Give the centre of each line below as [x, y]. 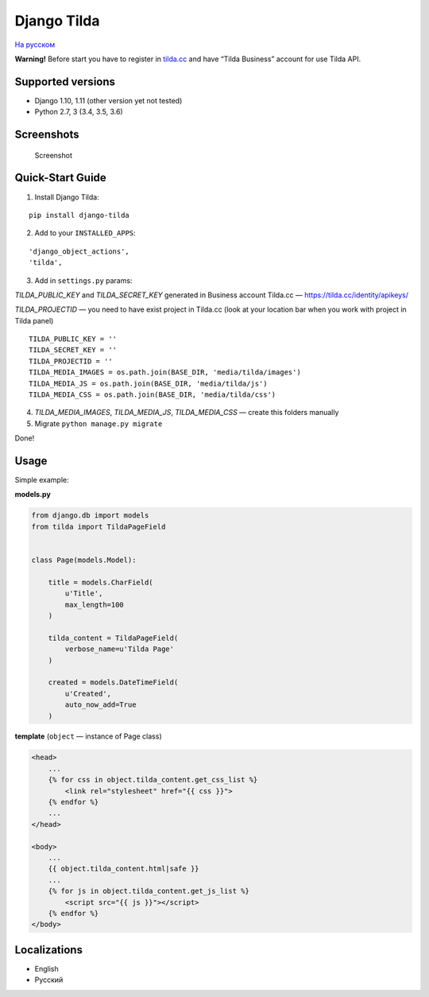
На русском [35, 45]
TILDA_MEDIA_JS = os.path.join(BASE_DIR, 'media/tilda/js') [148, 383]
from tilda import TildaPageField [99, 526]
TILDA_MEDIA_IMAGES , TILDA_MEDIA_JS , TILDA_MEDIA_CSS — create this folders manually [187, 413]
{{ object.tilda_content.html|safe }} [124, 869]
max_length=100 [95, 605]
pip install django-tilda [79, 215]
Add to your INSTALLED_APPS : [85, 233]
